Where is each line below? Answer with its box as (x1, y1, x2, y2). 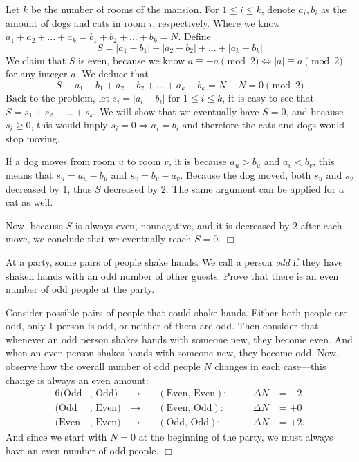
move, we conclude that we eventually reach (6, 231, 192, 246)
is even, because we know (78, 52, 185, 67)
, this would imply (30, 117, 108, 132)
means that (6, 167, 53, 182)
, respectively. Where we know (152, 15, 281, 30)
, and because (286, 104, 344, 118)
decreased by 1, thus (6, 181, 92, 195)
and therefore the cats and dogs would (182, 117, 344, 132)
